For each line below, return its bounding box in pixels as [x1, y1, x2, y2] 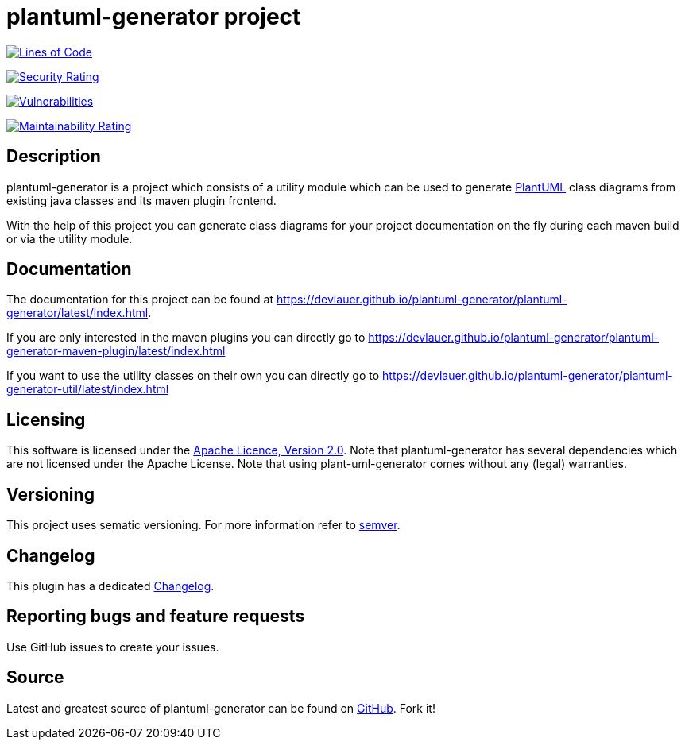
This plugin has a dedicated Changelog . [6, 578, 215, 593]
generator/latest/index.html [6, 306, 149, 320]
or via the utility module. [6, 231, 133, 245]
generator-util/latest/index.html [6, 382, 169, 396]
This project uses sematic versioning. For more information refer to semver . [6, 518, 401, 532]
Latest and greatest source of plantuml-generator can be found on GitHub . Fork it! [6, 701, 435, 715]
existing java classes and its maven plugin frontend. [6, 193, 277, 207]
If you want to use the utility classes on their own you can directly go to [6, 369, 380, 383]
